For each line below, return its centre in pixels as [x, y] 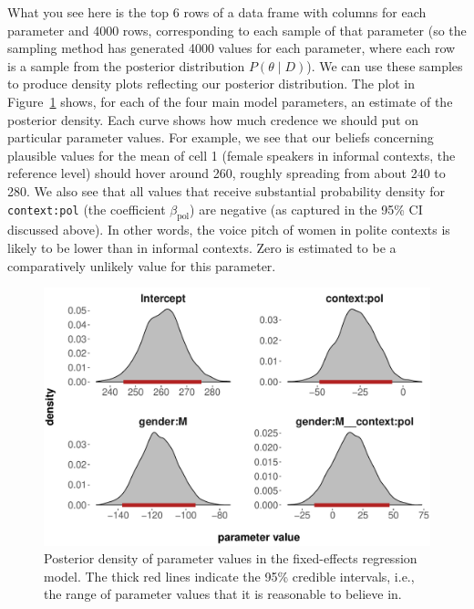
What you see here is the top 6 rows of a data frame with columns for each [217, 12]
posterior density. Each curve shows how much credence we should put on [213, 119]
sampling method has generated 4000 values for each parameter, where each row [232, 48]
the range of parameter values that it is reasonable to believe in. [223, 594]
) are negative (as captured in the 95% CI [306, 209]
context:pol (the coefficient [87, 209]
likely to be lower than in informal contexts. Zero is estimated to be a [202, 247]
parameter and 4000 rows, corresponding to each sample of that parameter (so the [237, 30]
